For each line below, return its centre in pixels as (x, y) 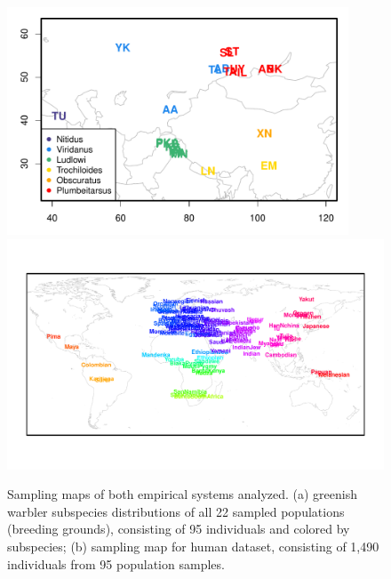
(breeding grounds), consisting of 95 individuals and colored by (179, 529)
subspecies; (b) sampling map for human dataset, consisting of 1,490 (193, 547)
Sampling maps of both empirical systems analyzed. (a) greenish (183, 494)
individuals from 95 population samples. (116, 563)
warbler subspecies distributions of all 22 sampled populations (176, 511)
